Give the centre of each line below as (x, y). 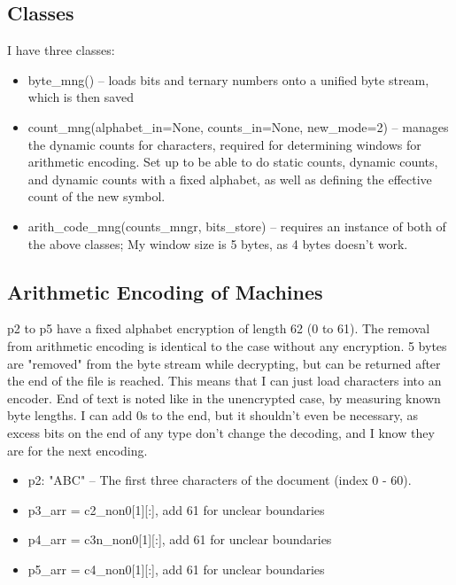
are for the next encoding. (77, 450)
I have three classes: (61, 50)
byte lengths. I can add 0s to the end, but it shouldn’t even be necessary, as (213, 415)
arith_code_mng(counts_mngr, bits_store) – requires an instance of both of (237, 226)
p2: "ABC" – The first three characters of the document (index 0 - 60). (220, 480)
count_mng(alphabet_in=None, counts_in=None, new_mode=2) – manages (238, 126)
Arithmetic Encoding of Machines (165, 291)
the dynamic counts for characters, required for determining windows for (224, 144)
